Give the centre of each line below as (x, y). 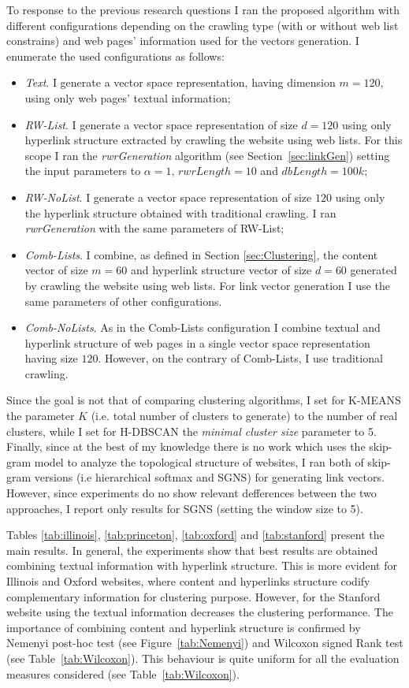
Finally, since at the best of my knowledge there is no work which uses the (186, 446)
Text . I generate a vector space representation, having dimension (180, 82)
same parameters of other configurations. (123, 301)
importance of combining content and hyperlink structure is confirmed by (184, 627)
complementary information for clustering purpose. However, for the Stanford (193, 596)
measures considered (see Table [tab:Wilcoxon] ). (123, 673)
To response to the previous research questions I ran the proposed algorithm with (203, 9)
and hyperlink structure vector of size (221, 270)
